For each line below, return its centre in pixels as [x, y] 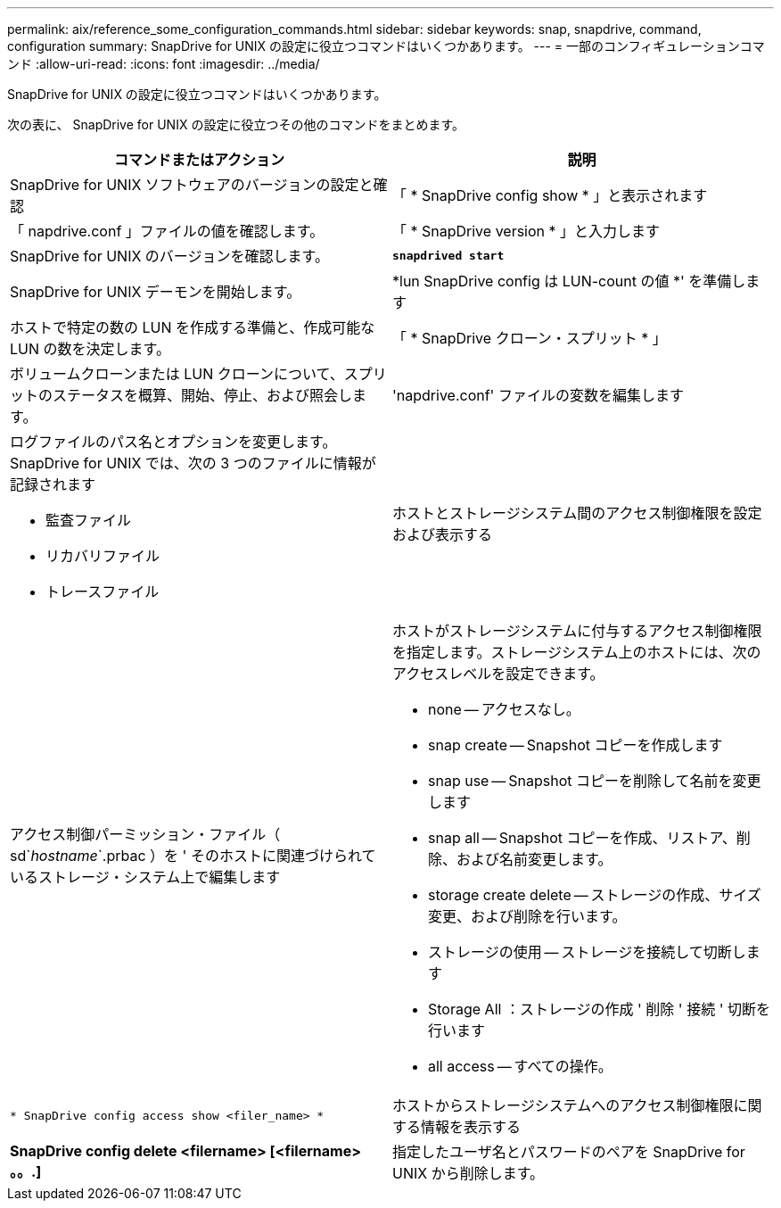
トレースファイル [103, 592]
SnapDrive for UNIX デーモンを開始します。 [156, 292]
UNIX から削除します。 [469, 1173]
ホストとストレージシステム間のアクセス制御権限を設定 [577, 513]
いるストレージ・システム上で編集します [145, 877]
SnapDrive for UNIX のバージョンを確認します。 [169, 256]
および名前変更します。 [534, 859]
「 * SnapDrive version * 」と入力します [526, 231]
